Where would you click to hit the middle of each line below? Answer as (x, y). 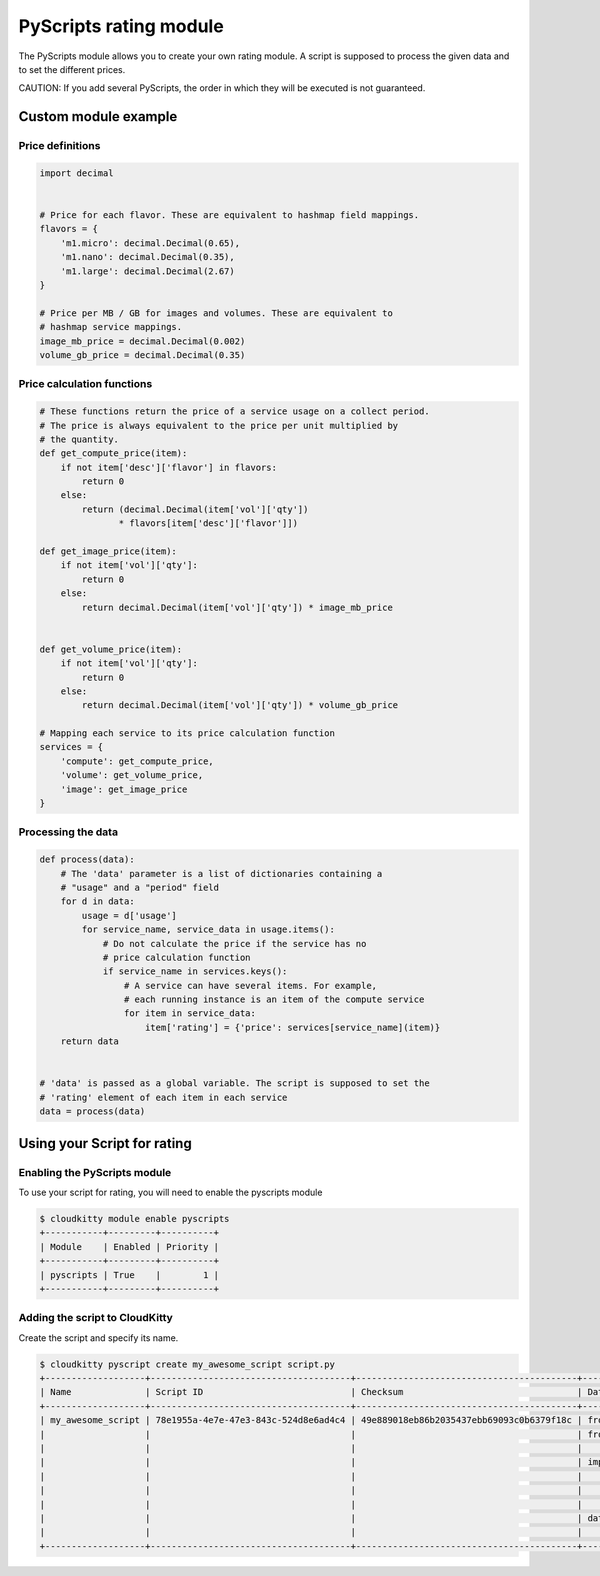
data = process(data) (92, 1111)
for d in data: (97, 901)
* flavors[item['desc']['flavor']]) (208, 523)
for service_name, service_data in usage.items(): (208, 929)
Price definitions (59, 146)
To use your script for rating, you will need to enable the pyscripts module (170, 1192)
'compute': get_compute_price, (137, 761)
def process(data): (87, 859)
